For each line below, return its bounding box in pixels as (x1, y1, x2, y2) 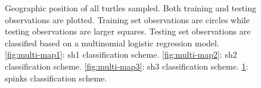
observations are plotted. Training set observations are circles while (5, 13, 250, 26)
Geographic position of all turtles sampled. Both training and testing (5, 2, 256, 14)
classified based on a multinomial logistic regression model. (5, 36, 219, 49)
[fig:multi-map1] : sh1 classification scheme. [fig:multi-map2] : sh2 (5, 48, 237, 61)
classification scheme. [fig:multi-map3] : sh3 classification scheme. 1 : (5, 59, 248, 72)
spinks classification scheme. (5, 71, 107, 84)
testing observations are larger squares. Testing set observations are (5, 25, 251, 37)
